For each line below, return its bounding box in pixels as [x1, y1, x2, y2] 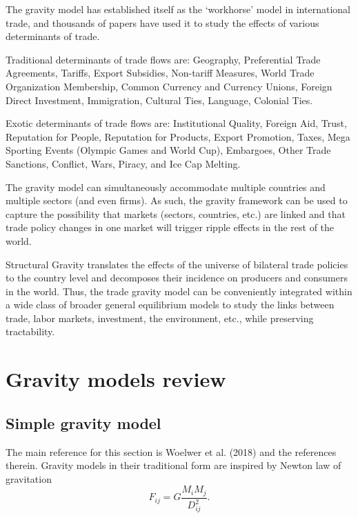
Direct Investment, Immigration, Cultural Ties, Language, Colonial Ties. [6, 92, 313, 107]
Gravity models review [6, 365, 226, 393]
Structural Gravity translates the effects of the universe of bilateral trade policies [6, 257, 348, 271]
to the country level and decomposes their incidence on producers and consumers [6, 270, 348, 285]
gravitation [6, 471, 52, 486]
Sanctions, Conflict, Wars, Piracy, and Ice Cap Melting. [6, 156, 241, 170]
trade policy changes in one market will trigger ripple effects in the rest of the [6, 220, 335, 235]
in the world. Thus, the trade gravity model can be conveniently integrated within [6, 283, 352, 298]
